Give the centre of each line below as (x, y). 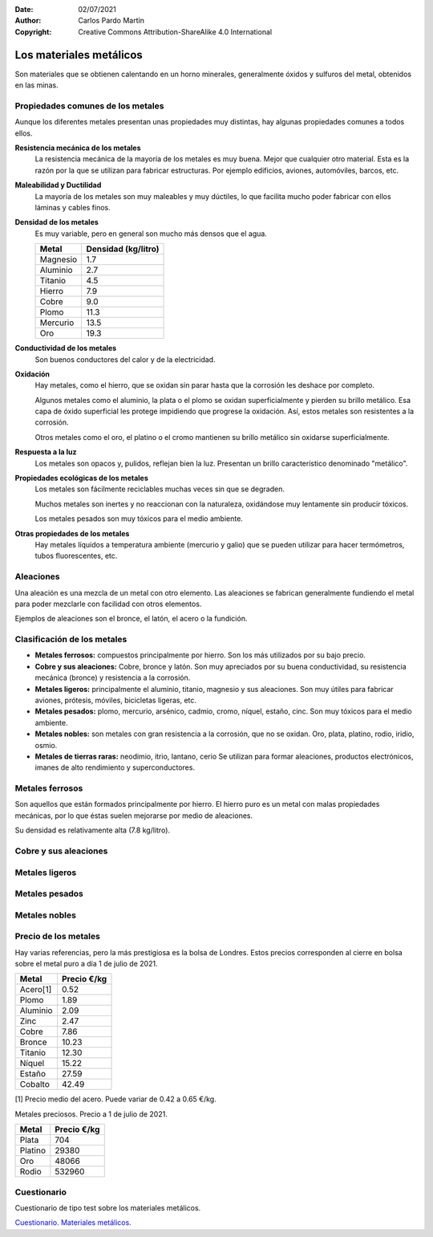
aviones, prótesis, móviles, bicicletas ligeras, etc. (115, 700)
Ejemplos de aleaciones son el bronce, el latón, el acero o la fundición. (131, 619)
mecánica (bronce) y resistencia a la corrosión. (113, 678)
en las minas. (37, 85)
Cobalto (34, 1084)
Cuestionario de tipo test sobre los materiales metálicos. (108, 1207)
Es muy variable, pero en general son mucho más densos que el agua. (151, 234)
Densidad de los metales (57, 222)
